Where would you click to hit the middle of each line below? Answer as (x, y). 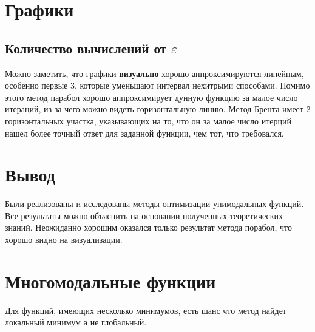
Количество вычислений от (86, 48)
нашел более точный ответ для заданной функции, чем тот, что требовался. (144, 133)
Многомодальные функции (110, 281)
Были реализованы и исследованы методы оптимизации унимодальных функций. (154, 204)
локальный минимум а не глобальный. (76, 322)
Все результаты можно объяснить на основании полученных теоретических (144, 215)
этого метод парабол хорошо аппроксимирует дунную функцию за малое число (151, 97)
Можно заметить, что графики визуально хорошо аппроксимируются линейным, (154, 73)
